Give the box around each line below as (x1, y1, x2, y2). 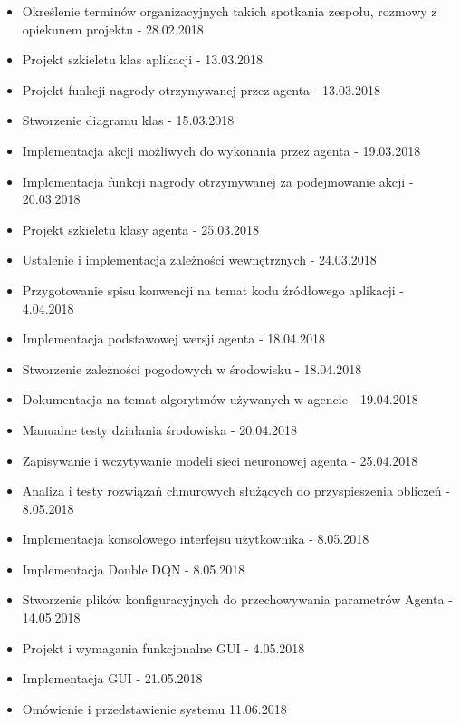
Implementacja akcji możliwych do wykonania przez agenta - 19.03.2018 (22, 140, 421, 159)
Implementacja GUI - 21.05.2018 (22, 669, 203, 688)
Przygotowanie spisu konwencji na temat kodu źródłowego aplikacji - (22, 280, 405, 299)
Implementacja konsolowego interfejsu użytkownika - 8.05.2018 (22, 529, 369, 548)
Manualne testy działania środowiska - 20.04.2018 (22, 420, 298, 439)
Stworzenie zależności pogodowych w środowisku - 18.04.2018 (22, 359, 362, 378)
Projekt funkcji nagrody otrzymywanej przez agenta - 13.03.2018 (22, 80, 380, 99)
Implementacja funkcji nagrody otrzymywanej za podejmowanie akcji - (22, 171, 414, 190)
